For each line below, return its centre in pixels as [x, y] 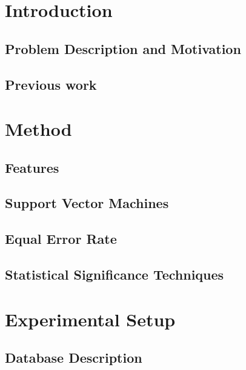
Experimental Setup [90, 319]
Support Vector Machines [87, 203]
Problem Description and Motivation [123, 48]
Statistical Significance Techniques [115, 274]
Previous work [51, 84]
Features [32, 167]
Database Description [74, 358]
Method [38, 129]
